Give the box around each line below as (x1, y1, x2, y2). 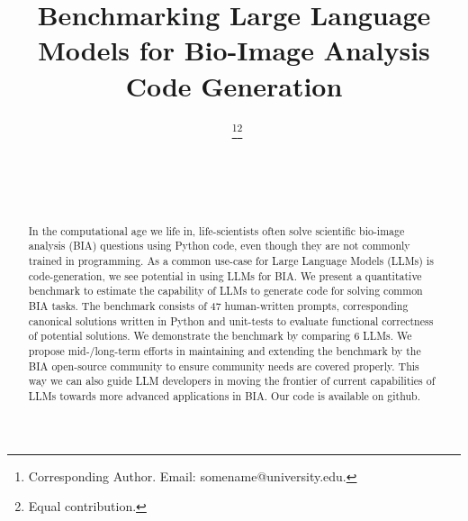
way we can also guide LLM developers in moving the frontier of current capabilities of (28, 373, 436, 388)
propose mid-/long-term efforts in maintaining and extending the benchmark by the (28, 343, 421, 358)
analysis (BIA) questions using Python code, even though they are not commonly (28, 238, 410, 253)
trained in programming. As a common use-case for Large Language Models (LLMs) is (28, 253, 434, 269)
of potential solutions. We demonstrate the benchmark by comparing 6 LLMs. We (28, 328, 412, 343)
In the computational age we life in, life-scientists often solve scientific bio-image (28, 223, 405, 238)
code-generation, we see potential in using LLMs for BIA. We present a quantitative (28, 268, 422, 283)
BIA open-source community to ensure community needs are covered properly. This (28, 358, 419, 373)
